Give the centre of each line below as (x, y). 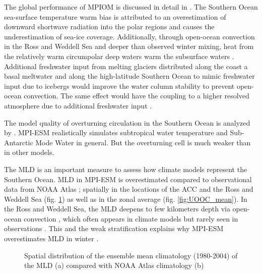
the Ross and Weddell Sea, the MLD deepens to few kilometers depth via (117, 209)
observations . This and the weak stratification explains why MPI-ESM (114, 228)
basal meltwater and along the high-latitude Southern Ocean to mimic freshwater (129, 76)
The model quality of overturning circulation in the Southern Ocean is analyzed (127, 122)
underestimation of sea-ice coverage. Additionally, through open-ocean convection (129, 36)
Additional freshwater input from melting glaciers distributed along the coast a (126, 66)
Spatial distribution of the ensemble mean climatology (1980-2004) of (131, 255)
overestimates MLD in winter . (51, 238)
